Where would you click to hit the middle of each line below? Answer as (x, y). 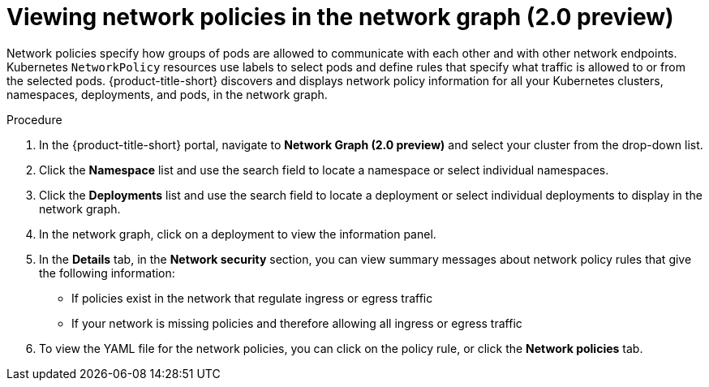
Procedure (34, 119)
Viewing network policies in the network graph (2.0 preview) (340, 17)
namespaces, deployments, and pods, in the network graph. (167, 94)
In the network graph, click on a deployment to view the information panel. (238, 234)
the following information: (107, 273)
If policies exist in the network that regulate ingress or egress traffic (252, 298)
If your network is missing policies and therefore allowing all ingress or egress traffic (297, 323)
